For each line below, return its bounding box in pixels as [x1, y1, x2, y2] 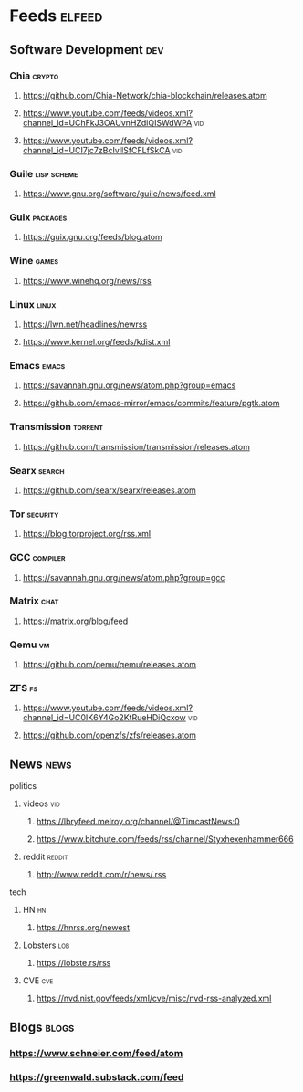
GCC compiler [9, 551, 66, 564]
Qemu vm [9, 638, 50, 651]
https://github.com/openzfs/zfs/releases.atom [22, 730, 196, 740]
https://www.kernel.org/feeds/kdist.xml [22, 337, 171, 348]
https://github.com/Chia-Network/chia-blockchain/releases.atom [22, 89, 267, 100]
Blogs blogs [9, 1019, 75, 1034]
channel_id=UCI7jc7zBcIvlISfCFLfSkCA [22, 144, 171, 155]
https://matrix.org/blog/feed [22, 615, 129, 626]
